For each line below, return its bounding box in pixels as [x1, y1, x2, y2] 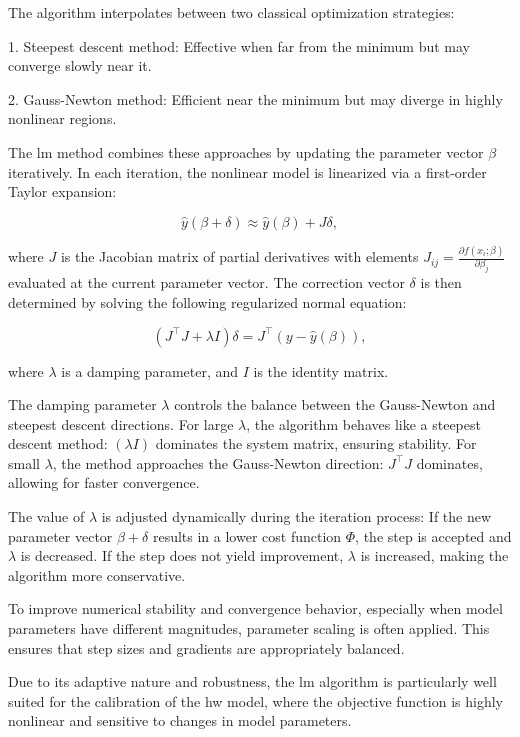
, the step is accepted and [355, 525, 512, 546]
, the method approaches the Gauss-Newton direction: [52, 452, 384, 473]
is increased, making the [360, 545, 509, 566]
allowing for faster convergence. [8, 472, 200, 493]
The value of [8, 506, 85, 527]
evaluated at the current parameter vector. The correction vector [8, 272, 405, 293]
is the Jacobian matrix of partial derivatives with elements [60, 246, 419, 267]
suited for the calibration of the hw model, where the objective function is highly [8, 690, 503, 711]
